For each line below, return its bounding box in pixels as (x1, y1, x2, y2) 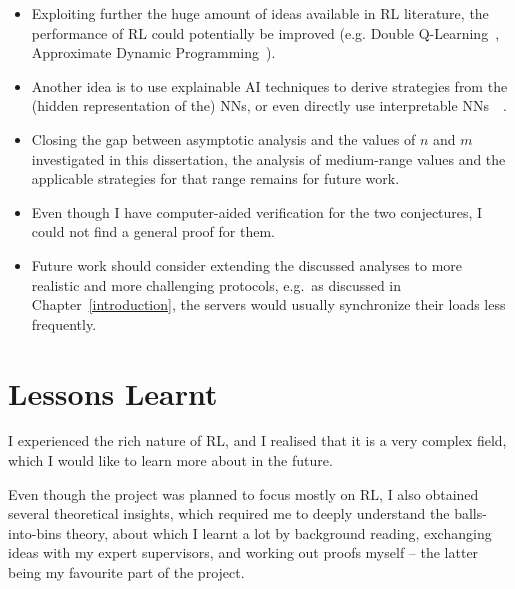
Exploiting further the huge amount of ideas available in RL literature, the (31, 3, 489, 23)
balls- (454, 503, 487, 524)
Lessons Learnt (8, 372, 218, 413)
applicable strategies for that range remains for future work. (31, 168, 400, 189)
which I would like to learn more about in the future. (8, 450, 333, 471)
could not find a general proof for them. (31, 221, 276, 242)
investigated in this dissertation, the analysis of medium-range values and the (31, 148, 506, 169)
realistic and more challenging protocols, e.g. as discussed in (31, 274, 402, 295)
